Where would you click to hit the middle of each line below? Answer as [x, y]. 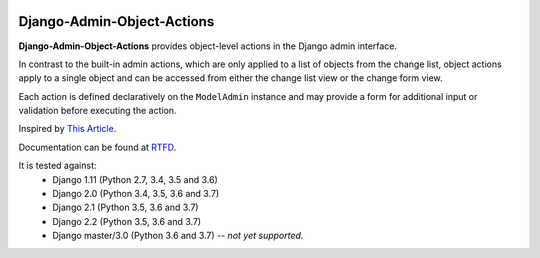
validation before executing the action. [97, 111]
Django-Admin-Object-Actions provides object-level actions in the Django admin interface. [208, 46]
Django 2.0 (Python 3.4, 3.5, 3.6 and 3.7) [136, 194]
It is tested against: [57, 166]
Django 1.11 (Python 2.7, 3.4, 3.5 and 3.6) [135, 179]
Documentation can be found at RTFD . [97, 147]
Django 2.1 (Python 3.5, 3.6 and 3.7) [125, 207]
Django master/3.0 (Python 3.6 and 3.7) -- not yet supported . [178, 236]
